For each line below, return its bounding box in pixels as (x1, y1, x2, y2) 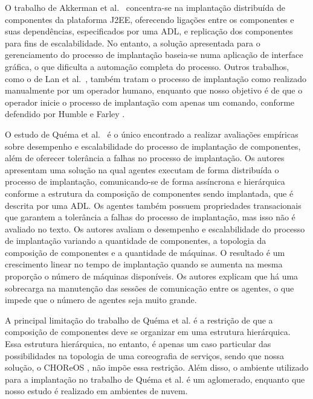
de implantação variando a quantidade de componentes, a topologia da (5, 234, 266, 247)
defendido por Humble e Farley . (5, 107, 125, 120)
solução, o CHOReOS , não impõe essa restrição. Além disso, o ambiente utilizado (5, 361, 309, 374)
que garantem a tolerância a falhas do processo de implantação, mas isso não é (5, 211, 295, 223)
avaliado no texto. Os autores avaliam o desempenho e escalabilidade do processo (5, 222, 305, 235)
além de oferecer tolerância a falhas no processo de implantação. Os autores (5, 152, 285, 164)
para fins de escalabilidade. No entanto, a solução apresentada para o (5, 36, 260, 49)
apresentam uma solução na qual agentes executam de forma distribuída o (5, 163, 279, 176)
